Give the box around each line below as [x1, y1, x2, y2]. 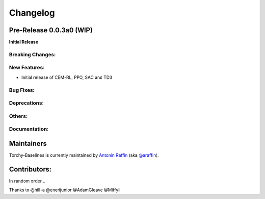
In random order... [9, 178, 46, 184]
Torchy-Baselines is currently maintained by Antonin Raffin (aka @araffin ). [9, 152, 159, 158]
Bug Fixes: [9, 86, 35, 93]
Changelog [9, 7, 55, 18]
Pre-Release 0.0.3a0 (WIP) [9, 26, 93, 34]
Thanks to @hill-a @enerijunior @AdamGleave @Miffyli [9, 187, 121, 193]
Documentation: [9, 125, 49, 132]
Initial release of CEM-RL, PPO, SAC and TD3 [21, 74, 112, 80]
